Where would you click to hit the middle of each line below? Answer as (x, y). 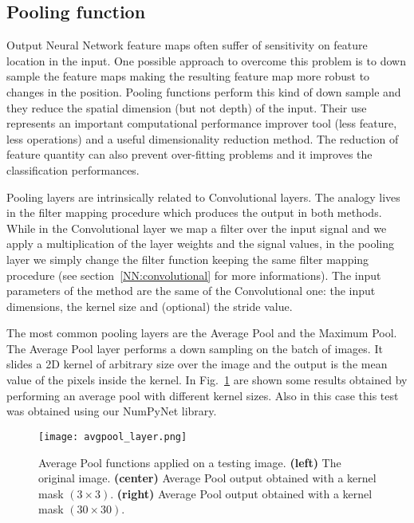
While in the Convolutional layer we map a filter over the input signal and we (197, 228)
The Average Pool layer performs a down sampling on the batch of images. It (195, 348)
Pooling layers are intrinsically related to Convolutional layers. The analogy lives (203, 197)
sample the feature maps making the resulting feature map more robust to (188, 76)
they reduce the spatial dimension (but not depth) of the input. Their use (187, 107)
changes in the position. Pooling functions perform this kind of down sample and (204, 91)
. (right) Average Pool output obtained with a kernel (241, 493)
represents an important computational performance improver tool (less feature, (202, 123)
